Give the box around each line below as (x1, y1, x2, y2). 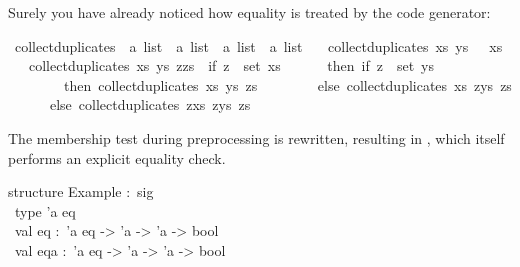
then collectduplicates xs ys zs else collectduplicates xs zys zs (63, 74, 512, 95)
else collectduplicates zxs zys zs (49, 94, 251, 115)
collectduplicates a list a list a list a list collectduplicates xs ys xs (14, 35, 503, 56)
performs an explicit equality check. (8, 147, 226, 168)
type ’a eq (14, 200, 76, 221)
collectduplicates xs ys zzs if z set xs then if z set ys (28, 55, 435, 76)
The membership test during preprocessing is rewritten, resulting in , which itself (8, 127, 505, 148)
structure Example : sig (8, 181, 154, 202)
